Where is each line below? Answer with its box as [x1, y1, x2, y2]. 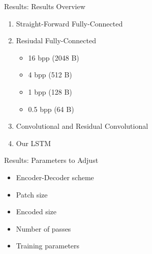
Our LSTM [16, 137, 51, 148]
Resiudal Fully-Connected [16, 35, 97, 46]
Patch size [16, 189, 48, 200]
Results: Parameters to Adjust [4, 155, 99, 165]
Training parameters [16, 240, 80, 251]
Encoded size [16, 206, 57, 217]
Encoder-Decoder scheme [16, 172, 94, 182]
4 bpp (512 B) [28, 69, 72, 80]
